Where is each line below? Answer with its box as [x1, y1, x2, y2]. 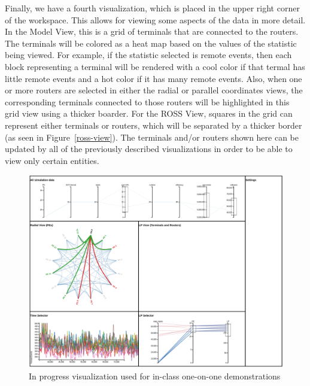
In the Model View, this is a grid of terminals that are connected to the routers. [5, 25, 299, 38]
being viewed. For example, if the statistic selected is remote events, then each [5, 48, 292, 61]
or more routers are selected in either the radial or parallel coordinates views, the [5, 84, 303, 96]
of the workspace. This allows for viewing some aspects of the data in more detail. [5, 13, 306, 26]
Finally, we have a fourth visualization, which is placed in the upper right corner [5, 2, 300, 14]
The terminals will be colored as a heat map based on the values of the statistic [5, 37, 297, 49]
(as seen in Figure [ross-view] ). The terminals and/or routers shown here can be [5, 130, 299, 143]
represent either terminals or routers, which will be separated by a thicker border [5, 118, 302, 131]
